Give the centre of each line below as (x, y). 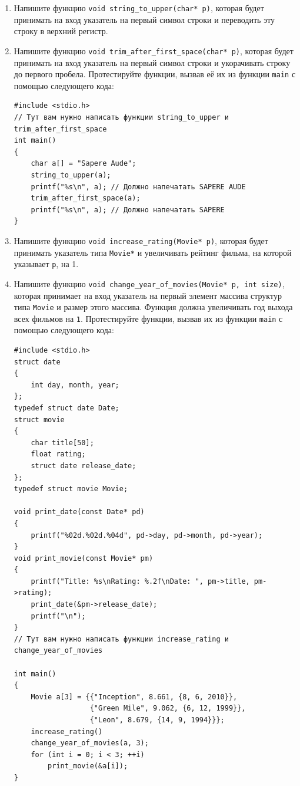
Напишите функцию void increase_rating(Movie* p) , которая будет (141, 240)
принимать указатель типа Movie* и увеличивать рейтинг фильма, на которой (153, 252)
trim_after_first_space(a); (86, 198)
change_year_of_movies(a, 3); (90, 743)
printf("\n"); (58, 616)
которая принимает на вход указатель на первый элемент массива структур (148, 295)
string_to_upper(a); (71, 175)
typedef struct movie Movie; (71, 489)
